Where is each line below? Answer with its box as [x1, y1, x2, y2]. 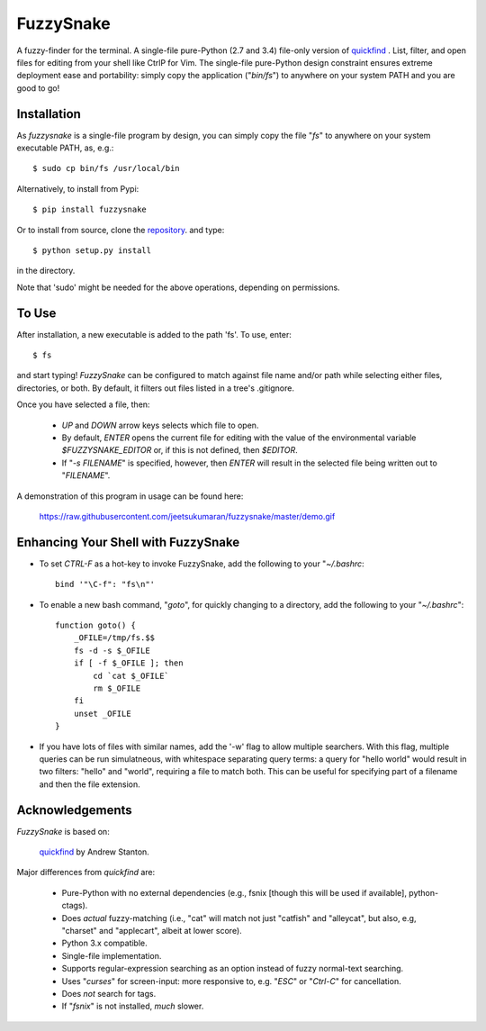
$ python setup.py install [32, 245, 152, 256]
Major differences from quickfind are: [16, 867, 156, 878]
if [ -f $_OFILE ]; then [73, 658, 184, 668]
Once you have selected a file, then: [16, 399, 150, 410]
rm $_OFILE [93, 683, 141, 693]
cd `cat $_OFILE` [93, 671, 170, 681]
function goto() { [55, 620, 137, 630]
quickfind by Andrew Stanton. [39, 846, 150, 857]
